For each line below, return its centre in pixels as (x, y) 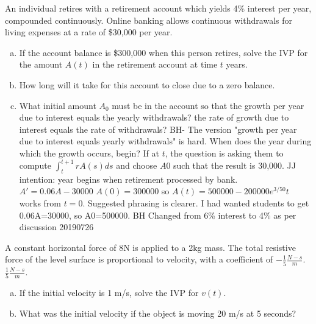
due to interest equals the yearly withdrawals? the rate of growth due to (154, 117)
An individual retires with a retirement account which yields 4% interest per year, (158, 8)
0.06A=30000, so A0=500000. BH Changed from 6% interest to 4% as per (158, 215)
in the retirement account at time (155, 64)
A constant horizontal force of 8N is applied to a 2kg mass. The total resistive (150, 247)
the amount (41, 64)
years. (237, 64)
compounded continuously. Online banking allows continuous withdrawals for (149, 20)
